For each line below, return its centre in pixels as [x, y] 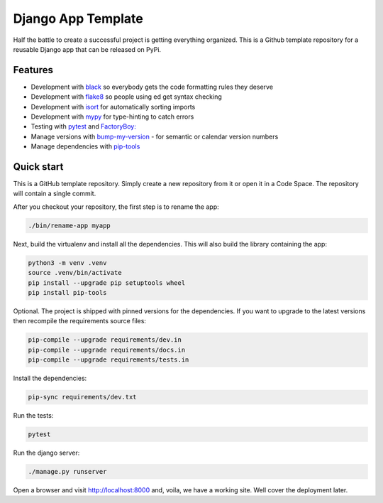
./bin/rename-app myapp [70, 225]
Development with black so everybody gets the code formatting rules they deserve [152, 87]
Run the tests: [33, 416]
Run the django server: [46, 453]
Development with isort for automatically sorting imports [113, 107]
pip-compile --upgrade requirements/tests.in [109, 360]
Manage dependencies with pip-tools [85, 146]
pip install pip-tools [67, 292]
